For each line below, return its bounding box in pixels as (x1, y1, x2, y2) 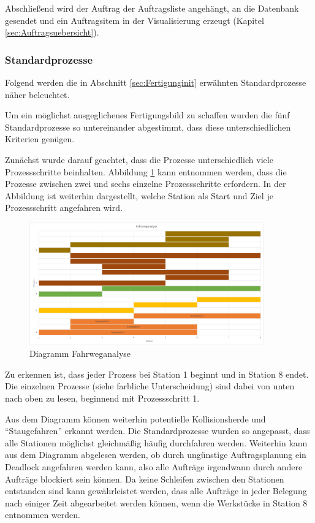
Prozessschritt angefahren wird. (5, 201, 123, 214)
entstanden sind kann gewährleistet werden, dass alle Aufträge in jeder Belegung (5, 484, 307, 497)
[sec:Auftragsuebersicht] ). (5, 26, 99, 39)
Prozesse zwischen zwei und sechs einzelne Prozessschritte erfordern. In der (5, 177, 286, 190)
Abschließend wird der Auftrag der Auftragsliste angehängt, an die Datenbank (5, 2, 299, 14)
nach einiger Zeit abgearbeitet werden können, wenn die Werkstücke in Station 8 (5, 496, 308, 509)
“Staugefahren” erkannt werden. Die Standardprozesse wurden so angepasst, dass (5, 424, 310, 437)
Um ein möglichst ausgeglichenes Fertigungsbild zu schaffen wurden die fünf (5, 109, 290, 121)
